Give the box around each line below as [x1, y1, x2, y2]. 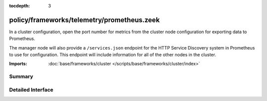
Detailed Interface [9, 86, 54, 93]
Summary [9, 73, 34, 80]
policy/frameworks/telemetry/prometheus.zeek [9, 15, 160, 24]
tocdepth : [9, 3, 30, 8]
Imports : [9, 61, 27, 67]
